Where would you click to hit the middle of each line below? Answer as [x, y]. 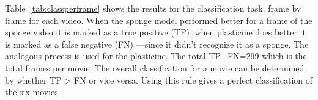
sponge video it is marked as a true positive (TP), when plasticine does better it [155, 32]
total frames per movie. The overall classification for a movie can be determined [155, 67]
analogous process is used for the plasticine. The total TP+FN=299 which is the [156, 56]
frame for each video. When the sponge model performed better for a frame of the [159, 20]
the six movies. [33, 92]
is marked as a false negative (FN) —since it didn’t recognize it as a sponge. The [157, 44]
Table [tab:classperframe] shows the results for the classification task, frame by [153, 8]
